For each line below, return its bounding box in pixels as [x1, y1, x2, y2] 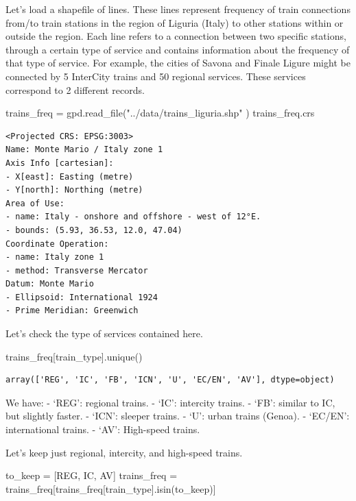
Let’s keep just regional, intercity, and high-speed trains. [5, 445, 243, 459]
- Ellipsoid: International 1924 [5, 292, 158, 302]
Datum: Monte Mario [5, 279, 94, 289]
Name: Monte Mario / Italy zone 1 [5, 145, 163, 155]
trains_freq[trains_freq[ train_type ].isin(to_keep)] [5, 481, 216, 496]
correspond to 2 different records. [5, 82, 145, 97]
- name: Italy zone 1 [5, 252, 104, 262]
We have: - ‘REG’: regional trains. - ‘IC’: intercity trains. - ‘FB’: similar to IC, [5, 395, 335, 409]
